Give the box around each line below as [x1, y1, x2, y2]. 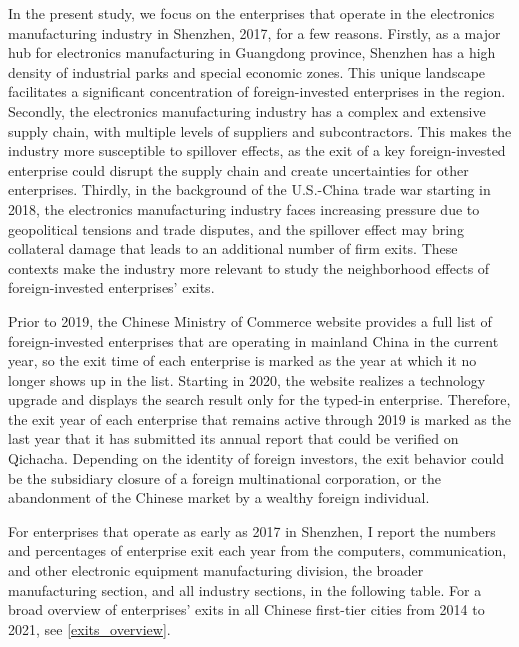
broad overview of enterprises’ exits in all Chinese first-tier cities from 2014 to [8, 599, 485, 620]
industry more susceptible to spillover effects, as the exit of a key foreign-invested [8, 140, 506, 161]
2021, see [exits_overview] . [8, 618, 171, 639]
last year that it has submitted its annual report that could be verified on [8, 428, 459, 449]
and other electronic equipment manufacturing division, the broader [8, 560, 424, 581]
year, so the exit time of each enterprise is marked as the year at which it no [8, 350, 477, 371]
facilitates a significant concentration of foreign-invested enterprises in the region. [8, 81, 506, 102]
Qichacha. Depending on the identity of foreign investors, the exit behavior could [8, 448, 504, 469]
